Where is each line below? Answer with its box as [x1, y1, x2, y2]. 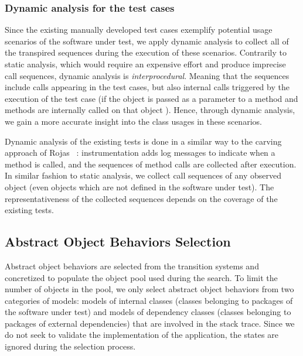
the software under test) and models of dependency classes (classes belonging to [5, 306, 291, 318]
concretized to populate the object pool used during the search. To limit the [5, 271, 278, 283]
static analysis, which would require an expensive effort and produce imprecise [5, 58, 286, 70]
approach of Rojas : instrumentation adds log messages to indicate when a [5, 146, 275, 159]
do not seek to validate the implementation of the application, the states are [5, 328, 278, 341]
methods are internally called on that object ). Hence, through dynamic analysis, [5, 104, 295, 116]
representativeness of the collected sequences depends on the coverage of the [5, 192, 278, 204]
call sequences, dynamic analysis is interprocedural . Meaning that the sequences [5, 69, 290, 81]
